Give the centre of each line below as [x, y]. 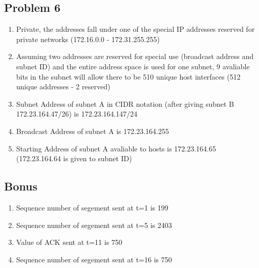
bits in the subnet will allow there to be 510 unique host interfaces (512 [128, 76]
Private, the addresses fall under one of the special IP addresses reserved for [135, 29]
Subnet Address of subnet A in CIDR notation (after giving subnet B [125, 103]
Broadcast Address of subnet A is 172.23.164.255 [92, 131]
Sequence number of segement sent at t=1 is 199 [92, 207]
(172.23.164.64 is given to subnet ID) [74, 158]
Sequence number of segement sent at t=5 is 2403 [94, 225]
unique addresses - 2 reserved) [63, 87]
